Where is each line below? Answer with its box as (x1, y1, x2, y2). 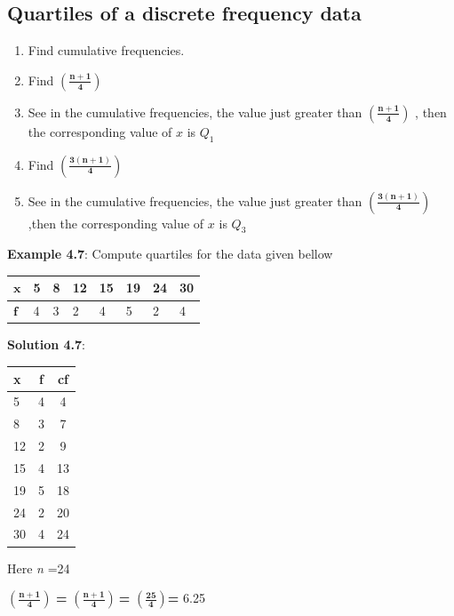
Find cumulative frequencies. (28, 41, 185, 60)
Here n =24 (7, 558, 70, 577)
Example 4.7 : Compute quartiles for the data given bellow (7, 244, 333, 263)
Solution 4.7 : (7, 335, 85, 354)
